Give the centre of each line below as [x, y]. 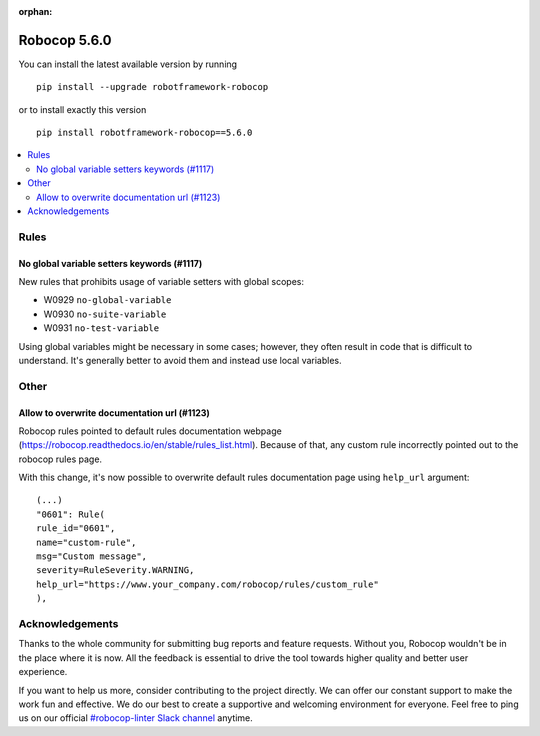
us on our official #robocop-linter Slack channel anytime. [136, 718]
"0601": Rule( [70, 514]
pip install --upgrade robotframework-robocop [152, 87]
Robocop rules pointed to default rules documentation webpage [150, 431]
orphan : [35, 11]
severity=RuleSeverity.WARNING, [115, 570]
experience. [43, 672]
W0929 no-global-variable [107, 300]
